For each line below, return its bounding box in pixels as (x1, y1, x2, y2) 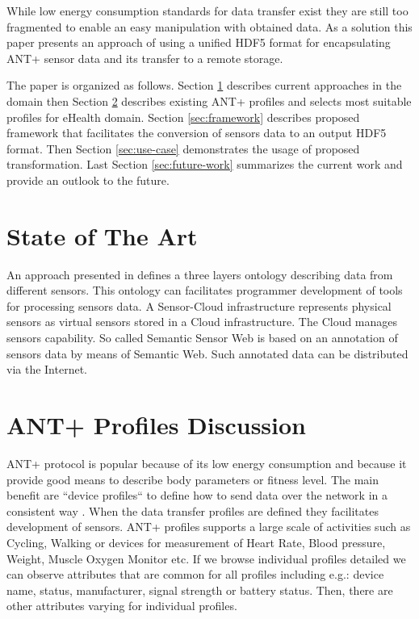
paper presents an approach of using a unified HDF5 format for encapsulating (6, 34, 391, 51)
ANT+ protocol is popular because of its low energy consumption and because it (6, 454, 407, 471)
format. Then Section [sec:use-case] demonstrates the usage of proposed (6, 140, 360, 157)
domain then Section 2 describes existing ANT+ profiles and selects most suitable (6, 92, 412, 109)
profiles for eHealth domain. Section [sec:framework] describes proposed (6, 108, 360, 125)
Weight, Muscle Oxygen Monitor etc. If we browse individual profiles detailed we (6, 550, 406, 567)
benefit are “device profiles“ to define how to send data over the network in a (6, 487, 388, 504)
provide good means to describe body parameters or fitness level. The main (6, 471, 379, 487)
